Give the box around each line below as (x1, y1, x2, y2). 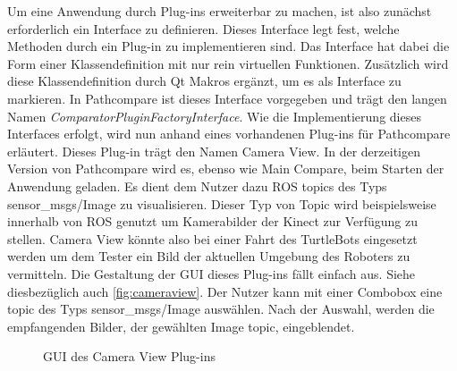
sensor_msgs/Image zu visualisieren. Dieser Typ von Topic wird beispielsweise (7, 194, 436, 213)
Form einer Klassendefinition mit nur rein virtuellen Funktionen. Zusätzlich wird (7, 54, 449, 72)
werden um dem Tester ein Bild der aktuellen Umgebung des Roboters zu (7, 247, 410, 266)
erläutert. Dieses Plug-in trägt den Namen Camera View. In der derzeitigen (7, 141, 420, 160)
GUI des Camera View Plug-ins (43, 347, 216, 366)
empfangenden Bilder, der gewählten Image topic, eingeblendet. (7, 316, 355, 335)
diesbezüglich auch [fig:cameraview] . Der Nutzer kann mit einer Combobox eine (7, 282, 443, 300)
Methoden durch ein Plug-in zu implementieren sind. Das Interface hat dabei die (7, 37, 450, 55)
